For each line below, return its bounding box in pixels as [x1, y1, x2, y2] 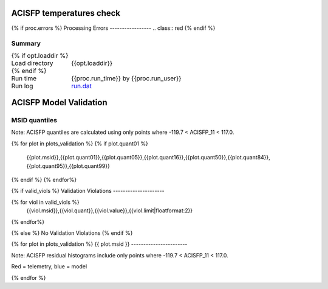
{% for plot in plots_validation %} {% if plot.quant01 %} [11, 140, 148, 147]
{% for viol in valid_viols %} [11, 198, 80, 206]
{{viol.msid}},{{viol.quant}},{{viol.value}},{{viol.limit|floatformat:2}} [26, 207, 193, 214]
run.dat [70, 82, 92, 90]
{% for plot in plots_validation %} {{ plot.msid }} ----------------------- [11, 240, 188, 248]
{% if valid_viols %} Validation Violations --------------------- [11, 187, 165, 195]
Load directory [11, 58, 53, 67]
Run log [11, 82, 33, 90]
